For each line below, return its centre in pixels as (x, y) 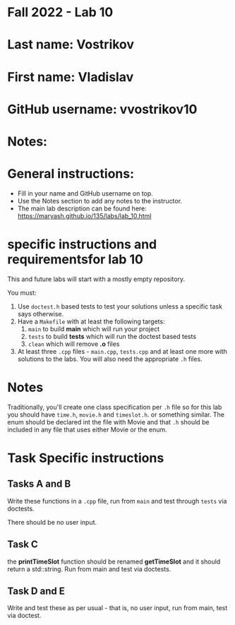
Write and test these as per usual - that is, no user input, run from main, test (117, 608)
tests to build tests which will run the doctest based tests (112, 336)
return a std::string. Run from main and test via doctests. (89, 569)
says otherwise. (41, 314)
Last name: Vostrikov (71, 45)
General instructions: (71, 174)
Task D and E (36, 591)
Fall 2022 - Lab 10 (60, 12)
